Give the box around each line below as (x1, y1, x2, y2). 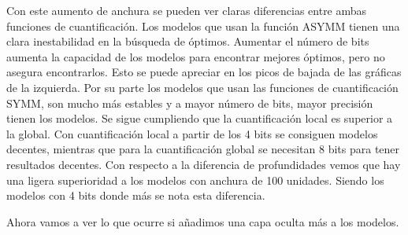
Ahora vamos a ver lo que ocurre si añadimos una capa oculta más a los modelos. (6, 213, 399, 229)
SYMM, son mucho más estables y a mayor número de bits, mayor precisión (6, 94, 373, 111)
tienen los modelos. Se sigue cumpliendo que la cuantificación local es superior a (6, 110, 393, 127)
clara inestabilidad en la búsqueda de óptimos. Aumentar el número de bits (6, 33, 369, 50)
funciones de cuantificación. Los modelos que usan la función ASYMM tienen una (6, 17, 400, 34)
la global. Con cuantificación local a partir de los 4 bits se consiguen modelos (6, 125, 378, 141)
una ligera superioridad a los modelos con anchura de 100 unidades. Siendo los (6, 171, 384, 188)
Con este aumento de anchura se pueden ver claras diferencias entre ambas (6, 2, 367, 18)
